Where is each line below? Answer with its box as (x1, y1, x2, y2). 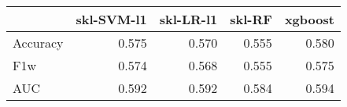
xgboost (284, 10, 334, 28)
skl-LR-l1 (159, 10, 218, 28)
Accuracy (13, 34, 64, 52)
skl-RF (230, 10, 272, 28)
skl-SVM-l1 (76, 10, 147, 28)
